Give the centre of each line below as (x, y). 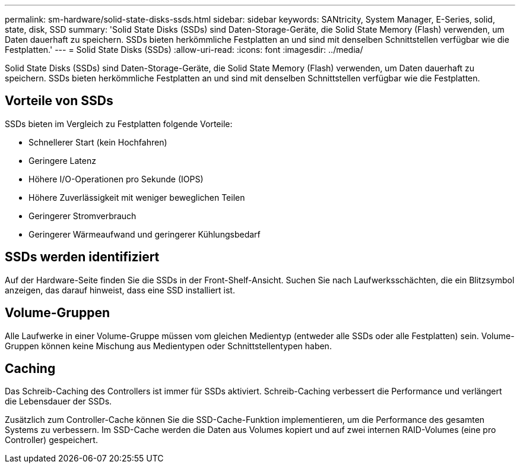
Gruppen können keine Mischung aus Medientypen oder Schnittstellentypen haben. (168, 346)
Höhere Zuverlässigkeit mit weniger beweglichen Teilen (137, 197)
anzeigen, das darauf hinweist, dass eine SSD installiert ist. (120, 290)
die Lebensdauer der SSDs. (58, 401)
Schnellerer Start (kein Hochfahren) (98, 142)
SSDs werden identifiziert (82, 257)
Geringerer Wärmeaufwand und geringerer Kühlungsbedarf (145, 234)
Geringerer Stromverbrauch (83, 216)
